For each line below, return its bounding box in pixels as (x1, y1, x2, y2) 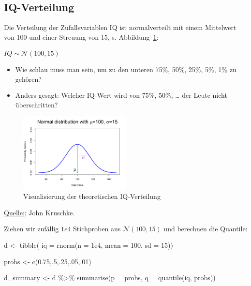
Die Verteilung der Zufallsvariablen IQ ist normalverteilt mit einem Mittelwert (4, 22, 236, 32)
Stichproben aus (73, 224, 121, 234)
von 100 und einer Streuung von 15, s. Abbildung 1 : (4, 31, 159, 42)
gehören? (15, 74, 42, 84)
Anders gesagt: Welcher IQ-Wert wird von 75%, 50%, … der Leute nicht (15, 90, 227, 100)
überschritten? (15, 99, 58, 109)
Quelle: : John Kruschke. (4, 207, 75, 217)
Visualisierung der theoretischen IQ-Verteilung (23, 191, 161, 201)
